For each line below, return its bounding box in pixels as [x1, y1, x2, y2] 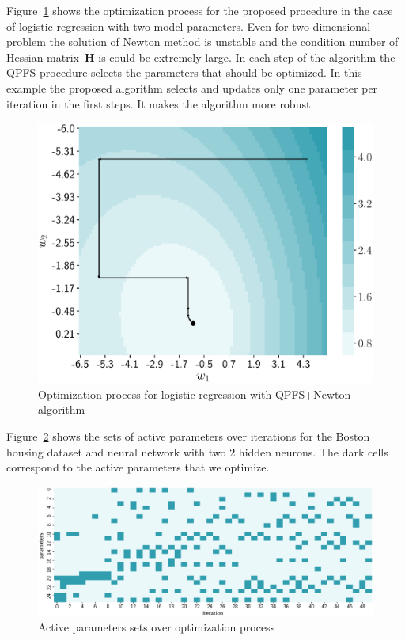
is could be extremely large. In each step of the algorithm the [98, 48, 396, 65]
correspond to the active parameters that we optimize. [6, 459, 270, 475]
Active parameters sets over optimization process [38, 619, 275, 635]
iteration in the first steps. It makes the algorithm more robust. [6, 95, 314, 112]
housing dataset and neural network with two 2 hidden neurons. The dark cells [6, 443, 388, 460]
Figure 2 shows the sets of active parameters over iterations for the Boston [6, 428, 370, 445]
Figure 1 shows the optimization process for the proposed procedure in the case [6, 2, 393, 18]
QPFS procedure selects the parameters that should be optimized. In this [6, 64, 362, 81]
